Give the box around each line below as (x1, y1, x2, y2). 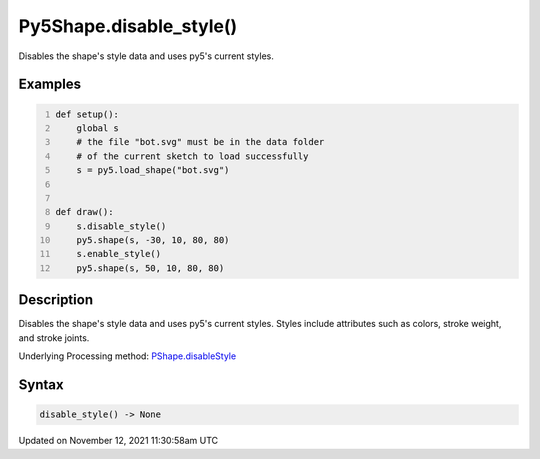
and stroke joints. (18, 331, 90, 344)
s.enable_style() (76, 248, 162, 260)
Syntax (18, 376, 64, 393)
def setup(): (55, 108, 120, 120)
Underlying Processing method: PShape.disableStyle (18, 350, 237, 362)
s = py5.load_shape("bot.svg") (76, 165, 230, 176)
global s (76, 122, 120, 134)
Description (18, 291, 94, 309)
